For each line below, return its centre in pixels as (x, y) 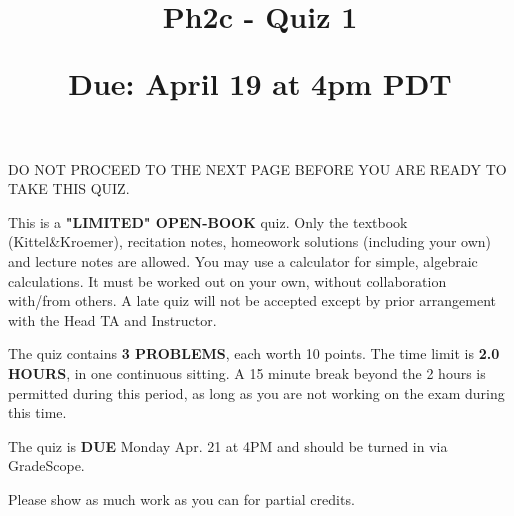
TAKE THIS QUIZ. (69, 188)
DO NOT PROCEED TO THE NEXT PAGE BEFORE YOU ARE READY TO (257, 168)
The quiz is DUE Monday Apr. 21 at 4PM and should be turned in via (228, 445)
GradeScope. (46, 465)
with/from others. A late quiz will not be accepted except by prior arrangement (252, 300)
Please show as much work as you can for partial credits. (181, 498)
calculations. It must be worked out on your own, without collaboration (227, 280)
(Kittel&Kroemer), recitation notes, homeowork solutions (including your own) (250, 241)
